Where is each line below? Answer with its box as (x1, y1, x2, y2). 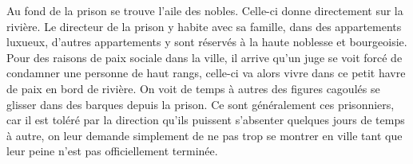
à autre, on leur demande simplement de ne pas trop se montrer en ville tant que (6, 127, 403, 143)
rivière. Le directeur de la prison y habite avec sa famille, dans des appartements (6, 18, 402, 34)
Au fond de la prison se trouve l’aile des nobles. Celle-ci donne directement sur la (6, 2, 403, 18)
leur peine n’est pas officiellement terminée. (6, 143, 218, 159)
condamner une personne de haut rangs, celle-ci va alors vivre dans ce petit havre (6, 64, 406, 81)
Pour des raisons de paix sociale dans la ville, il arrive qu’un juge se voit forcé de (6, 49, 403, 65)
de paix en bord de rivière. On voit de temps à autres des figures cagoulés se (6, 80, 380, 96)
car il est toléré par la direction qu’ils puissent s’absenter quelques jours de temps (6, 111, 405, 128)
